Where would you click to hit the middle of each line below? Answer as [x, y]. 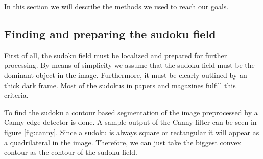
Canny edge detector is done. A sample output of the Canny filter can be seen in [130, 122]
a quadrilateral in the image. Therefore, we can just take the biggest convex [123, 142]
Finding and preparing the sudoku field [110, 33]
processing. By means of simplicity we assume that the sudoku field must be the [129, 65]
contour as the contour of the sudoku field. [71, 152]
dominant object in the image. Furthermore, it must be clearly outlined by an [126, 75]
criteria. [16, 95]
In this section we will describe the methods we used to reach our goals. [116, 6]
